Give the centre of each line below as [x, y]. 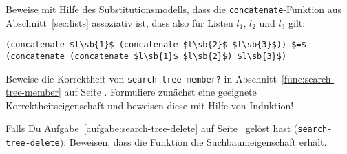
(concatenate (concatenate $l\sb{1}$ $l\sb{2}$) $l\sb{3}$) [146, 56]
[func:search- [308, 78]
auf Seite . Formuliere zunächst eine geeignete [160, 92]
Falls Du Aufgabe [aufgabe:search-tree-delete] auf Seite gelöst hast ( [152, 128]
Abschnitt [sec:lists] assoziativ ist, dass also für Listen [119, 22]
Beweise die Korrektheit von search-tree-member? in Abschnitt [141, 78]
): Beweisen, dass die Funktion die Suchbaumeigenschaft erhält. [193, 142]
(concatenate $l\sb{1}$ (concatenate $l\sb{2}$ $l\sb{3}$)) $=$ [156, 45]
